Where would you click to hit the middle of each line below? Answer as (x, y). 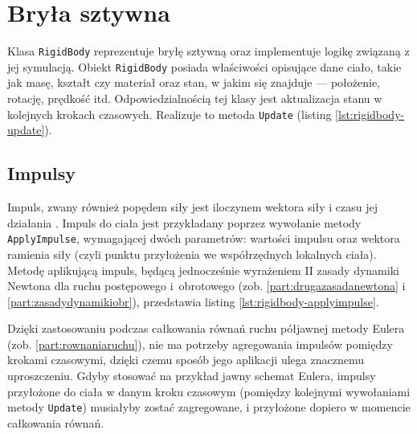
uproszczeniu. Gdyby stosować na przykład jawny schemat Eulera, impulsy (192, 376)
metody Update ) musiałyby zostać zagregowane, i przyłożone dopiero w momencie (209, 407)
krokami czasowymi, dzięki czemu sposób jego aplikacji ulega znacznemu (186, 360)
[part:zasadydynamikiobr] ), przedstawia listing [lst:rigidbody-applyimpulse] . (193, 301)
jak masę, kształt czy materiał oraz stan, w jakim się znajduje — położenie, (194, 82)
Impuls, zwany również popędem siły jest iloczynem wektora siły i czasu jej (192, 207)
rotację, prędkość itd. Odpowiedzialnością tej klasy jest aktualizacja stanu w (195, 98)
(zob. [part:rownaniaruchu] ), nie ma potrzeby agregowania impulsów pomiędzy (200, 344)
